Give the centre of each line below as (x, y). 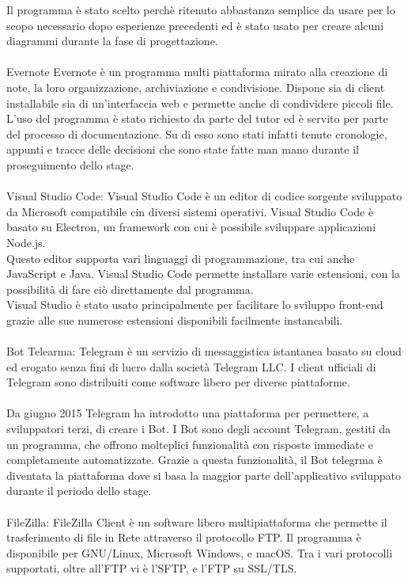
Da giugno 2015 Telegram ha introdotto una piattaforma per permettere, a (188, 413)
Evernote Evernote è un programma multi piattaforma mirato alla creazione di (197, 72)
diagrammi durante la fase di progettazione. (112, 41)
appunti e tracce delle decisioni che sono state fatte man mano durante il (183, 149)
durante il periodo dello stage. (79, 491)
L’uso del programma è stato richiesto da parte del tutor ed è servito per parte (197, 118)
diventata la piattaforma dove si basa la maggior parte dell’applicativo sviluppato (204, 475)
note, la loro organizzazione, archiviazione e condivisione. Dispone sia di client (196, 87)
